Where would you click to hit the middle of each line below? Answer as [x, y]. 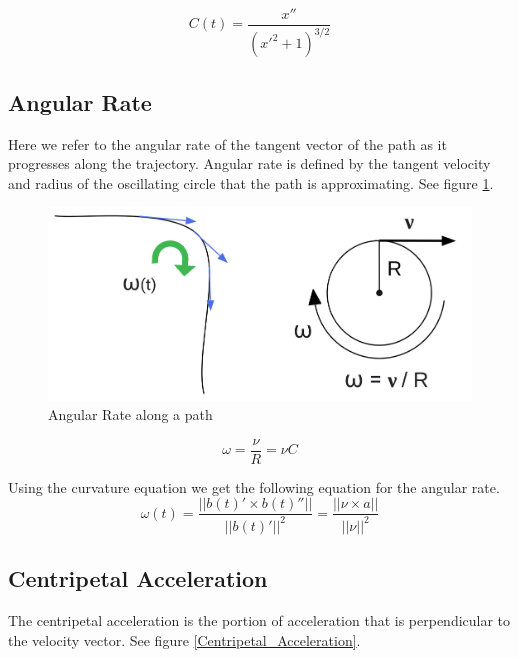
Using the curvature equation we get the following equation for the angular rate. [254, 486]
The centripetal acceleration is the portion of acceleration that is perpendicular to [259, 619]
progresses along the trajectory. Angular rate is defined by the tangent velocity [249, 163]
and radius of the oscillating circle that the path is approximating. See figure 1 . [251, 182]
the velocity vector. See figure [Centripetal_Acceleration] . [184, 639]
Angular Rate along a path [130, 414]
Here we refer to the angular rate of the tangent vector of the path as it [227, 143]
